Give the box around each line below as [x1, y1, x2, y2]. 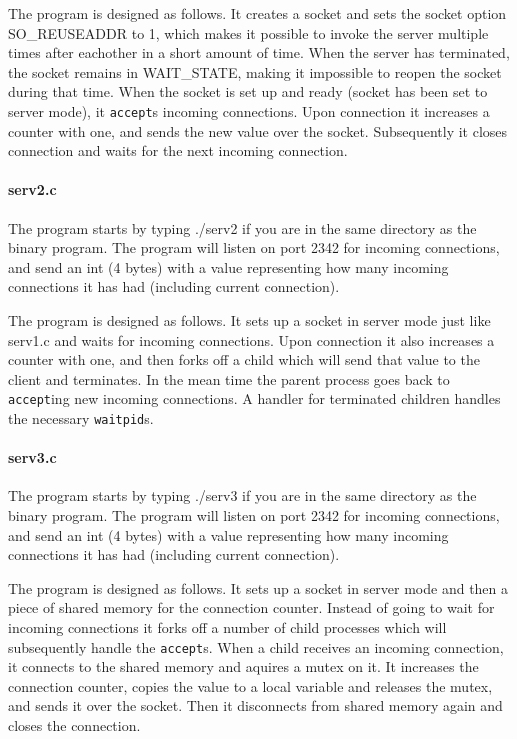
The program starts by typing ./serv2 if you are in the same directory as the [8, 217, 477, 238]
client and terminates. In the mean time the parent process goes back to [8, 368, 450, 389]
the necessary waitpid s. [8, 408, 154, 429]
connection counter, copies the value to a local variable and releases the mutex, [8, 675, 493, 696]
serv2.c [8, 179, 57, 200]
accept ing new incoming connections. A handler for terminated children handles [8, 388, 501, 409]
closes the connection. [8, 715, 141, 736]
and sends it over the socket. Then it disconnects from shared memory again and [8, 695, 503, 716]
